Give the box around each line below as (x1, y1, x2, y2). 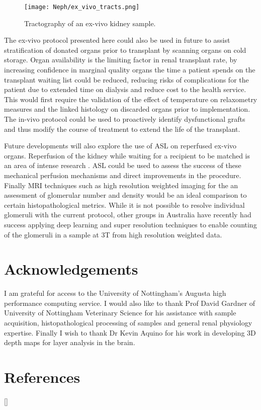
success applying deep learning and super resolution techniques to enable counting (4, 219, 257, 229)
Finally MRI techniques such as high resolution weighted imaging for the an (4, 180, 238, 190)
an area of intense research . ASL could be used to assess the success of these (4, 160, 241, 171)
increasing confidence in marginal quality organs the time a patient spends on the (4, 64, 255, 75)
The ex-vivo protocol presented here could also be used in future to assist (4, 35, 230, 45)
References (4, 367, 80, 387)
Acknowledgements (4, 259, 138, 279)
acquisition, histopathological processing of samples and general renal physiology (4, 317, 252, 328)
